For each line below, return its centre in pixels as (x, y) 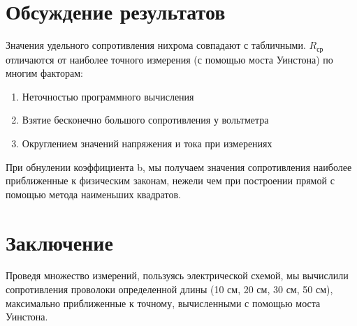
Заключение (59, 242)
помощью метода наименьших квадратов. (93, 194)
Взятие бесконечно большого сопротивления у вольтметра (145, 120)
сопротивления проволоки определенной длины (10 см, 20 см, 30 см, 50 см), (169, 289)
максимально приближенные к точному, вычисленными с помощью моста (163, 303)
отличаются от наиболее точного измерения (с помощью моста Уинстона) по (169, 59)
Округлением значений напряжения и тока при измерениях (147, 143)
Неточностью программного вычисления (108, 96)
